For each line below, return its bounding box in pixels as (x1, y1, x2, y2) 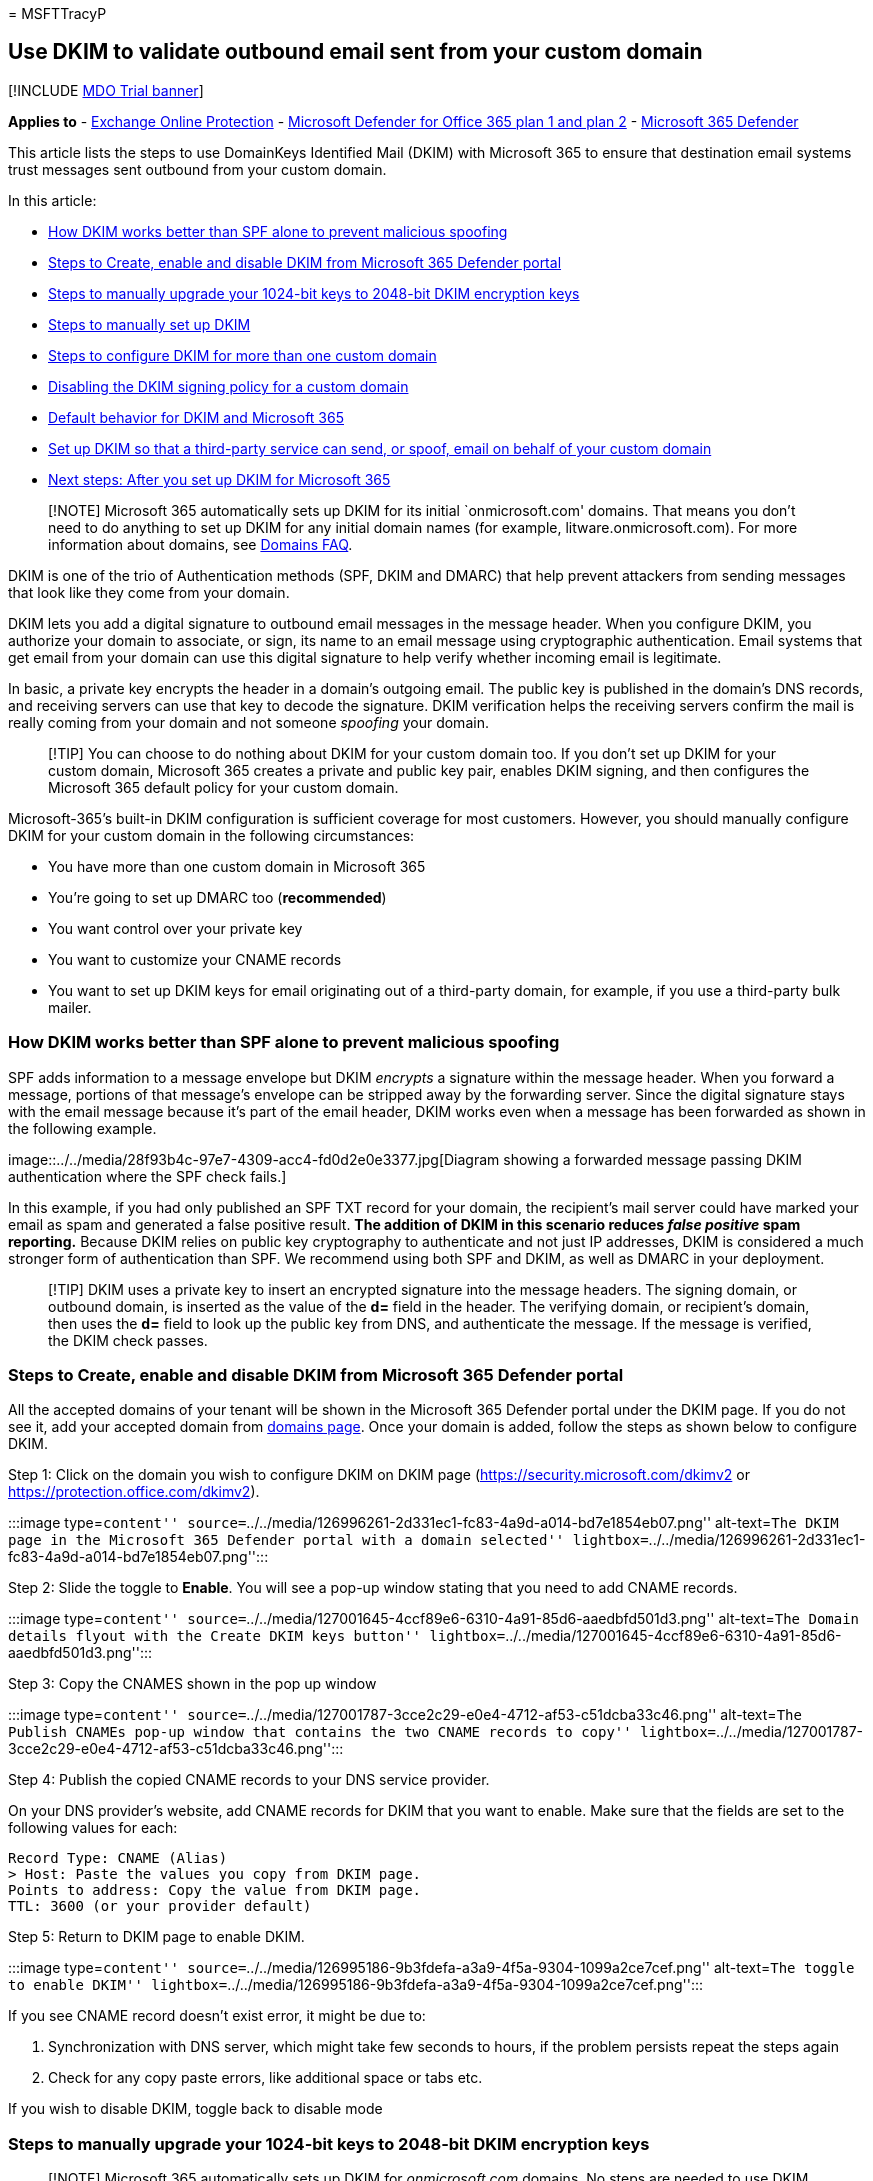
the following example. (8, 1119, 157, 1137)
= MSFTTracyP (8, 5, 107, 22)
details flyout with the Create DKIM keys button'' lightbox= (8, 1628, 506, 1645)
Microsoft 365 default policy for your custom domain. (48, 778, 399, 796)
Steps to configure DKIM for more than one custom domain (48, 346, 437, 364)
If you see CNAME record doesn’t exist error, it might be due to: (8, 2007, 426, 2025)
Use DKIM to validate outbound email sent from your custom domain (8, 39, 703, 65)
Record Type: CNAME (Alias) (8, 1850, 228, 1867)
